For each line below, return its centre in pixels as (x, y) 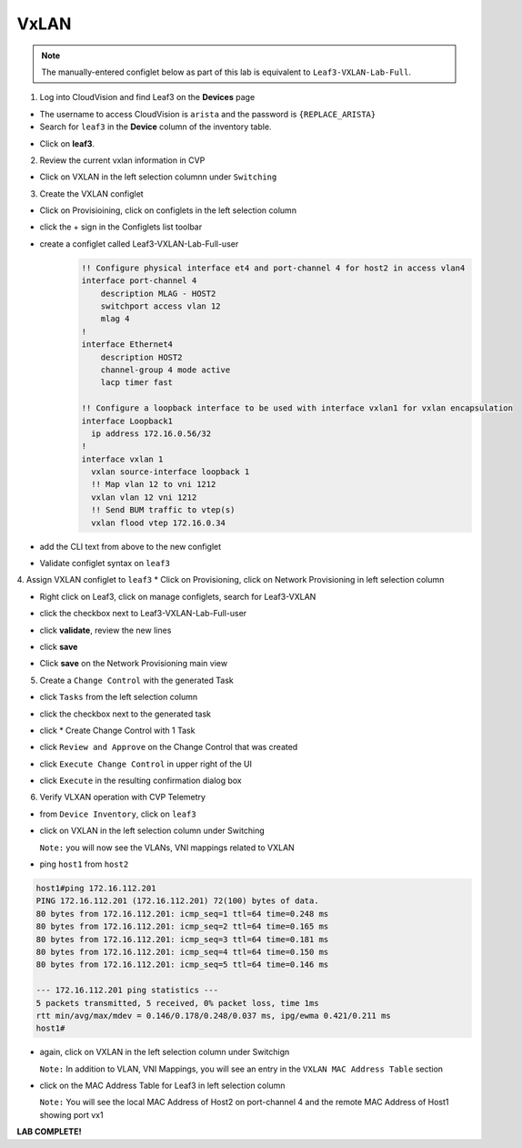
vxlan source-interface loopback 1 (171, 472)
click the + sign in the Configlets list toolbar (121, 227)
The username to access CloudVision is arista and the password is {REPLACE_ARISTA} (208, 114)
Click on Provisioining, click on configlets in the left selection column (168, 210)
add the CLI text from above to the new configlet (130, 546)
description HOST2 (141, 357)
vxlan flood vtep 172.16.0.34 (159, 523)
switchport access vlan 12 (161, 306)
